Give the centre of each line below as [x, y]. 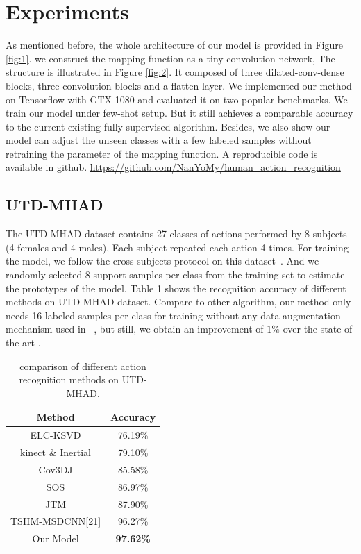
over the [300, 329]
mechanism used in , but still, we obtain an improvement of [135, 329]
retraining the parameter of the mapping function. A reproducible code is [162, 153]
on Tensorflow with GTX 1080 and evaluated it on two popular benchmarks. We [177, 99]
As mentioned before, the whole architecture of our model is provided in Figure [174, 45]
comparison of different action [83, 366]
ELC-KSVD [56, 435]
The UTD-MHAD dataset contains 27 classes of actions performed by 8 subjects [176, 234]
